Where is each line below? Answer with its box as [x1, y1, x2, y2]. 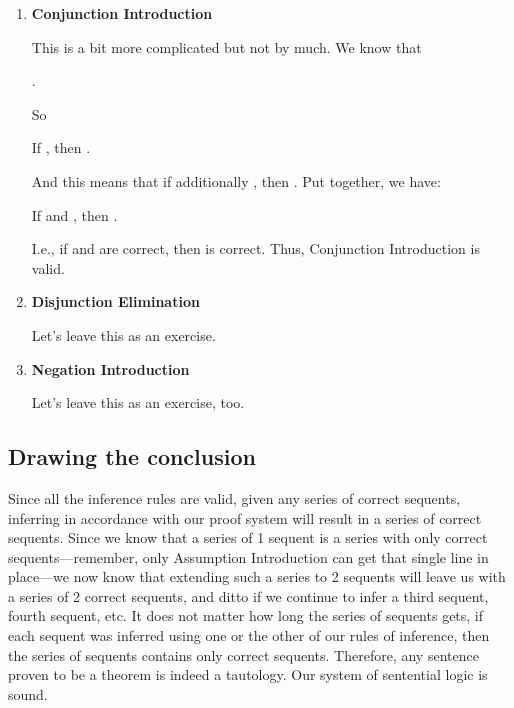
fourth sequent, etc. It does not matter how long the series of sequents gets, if [8, 605, 484, 626]
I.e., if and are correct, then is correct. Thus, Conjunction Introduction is [31, 238, 480, 259]
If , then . [31, 137, 91, 158]
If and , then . [31, 204, 118, 225]
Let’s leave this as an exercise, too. [31, 392, 245, 413]
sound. [8, 683, 48, 704]
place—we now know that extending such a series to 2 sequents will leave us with [8, 566, 506, 587]
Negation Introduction [31, 358, 190, 379]
